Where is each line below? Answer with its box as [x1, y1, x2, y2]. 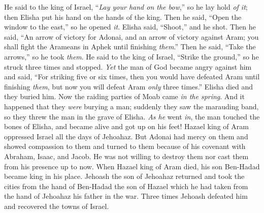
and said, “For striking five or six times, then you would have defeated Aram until [4, 71, 260, 82]
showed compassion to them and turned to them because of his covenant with [4, 141, 246, 151]
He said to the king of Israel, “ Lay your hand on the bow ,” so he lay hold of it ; [4, 2, 248, 12]
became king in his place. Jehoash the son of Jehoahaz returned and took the [4, 171, 245, 181]
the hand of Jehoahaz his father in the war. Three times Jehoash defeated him [4, 191, 248, 201]
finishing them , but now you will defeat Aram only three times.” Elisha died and [4, 81, 253, 92]
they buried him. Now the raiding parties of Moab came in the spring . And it [4, 91, 245, 102]
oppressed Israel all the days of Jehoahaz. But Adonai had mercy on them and [4, 131, 248, 141]
